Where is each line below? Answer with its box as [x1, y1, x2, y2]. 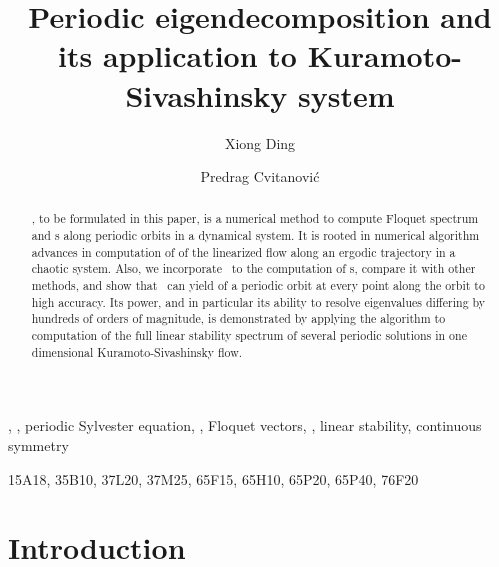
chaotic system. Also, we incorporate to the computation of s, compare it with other [31, 260, 476, 277]
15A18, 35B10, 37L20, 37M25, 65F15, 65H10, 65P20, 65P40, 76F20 [8, 468, 419, 489]
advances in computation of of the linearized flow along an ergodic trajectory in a [31, 243, 456, 260]
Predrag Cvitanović [200, 166, 320, 187]
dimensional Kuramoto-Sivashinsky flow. [31, 343, 243, 360]
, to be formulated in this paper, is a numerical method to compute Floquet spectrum [31, 210, 479, 227]
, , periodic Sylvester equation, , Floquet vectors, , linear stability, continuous [8, 415, 482, 436]
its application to [58, 35, 297, 76]
